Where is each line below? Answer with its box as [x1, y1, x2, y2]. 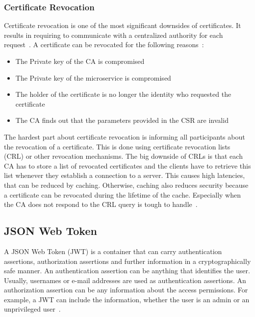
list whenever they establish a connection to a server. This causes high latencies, [4, 170, 245, 180]
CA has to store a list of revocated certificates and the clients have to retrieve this [4, 160, 251, 171]
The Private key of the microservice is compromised [15, 72, 171, 83]
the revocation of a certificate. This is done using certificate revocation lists [4, 141, 230, 151]
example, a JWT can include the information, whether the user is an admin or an [4, 294, 250, 304]
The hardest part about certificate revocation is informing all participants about [4, 131, 245, 142]
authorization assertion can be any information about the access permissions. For [4, 285, 248, 295]
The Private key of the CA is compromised [15, 56, 145, 66]
